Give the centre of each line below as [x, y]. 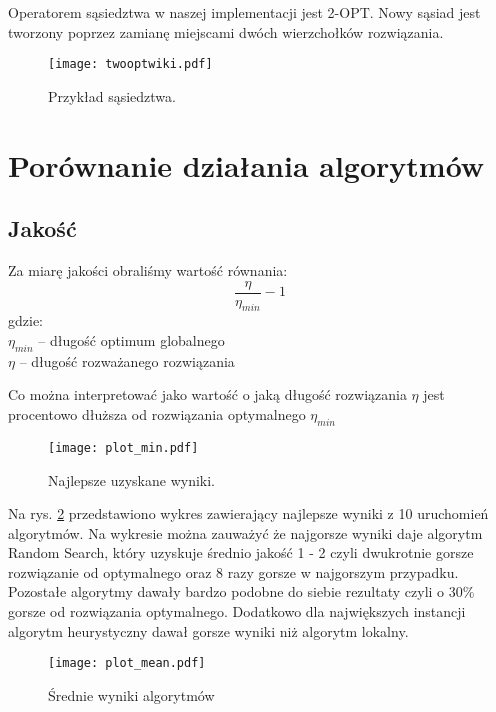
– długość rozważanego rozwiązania [127, 360]
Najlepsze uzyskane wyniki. [131, 479]
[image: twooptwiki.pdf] [130, 64]
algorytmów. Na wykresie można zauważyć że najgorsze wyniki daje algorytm [245, 532]
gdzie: [25, 320]
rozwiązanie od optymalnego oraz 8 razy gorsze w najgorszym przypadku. [233, 571]
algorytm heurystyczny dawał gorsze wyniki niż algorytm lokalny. [208, 630]
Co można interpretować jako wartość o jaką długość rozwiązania [207, 394]
